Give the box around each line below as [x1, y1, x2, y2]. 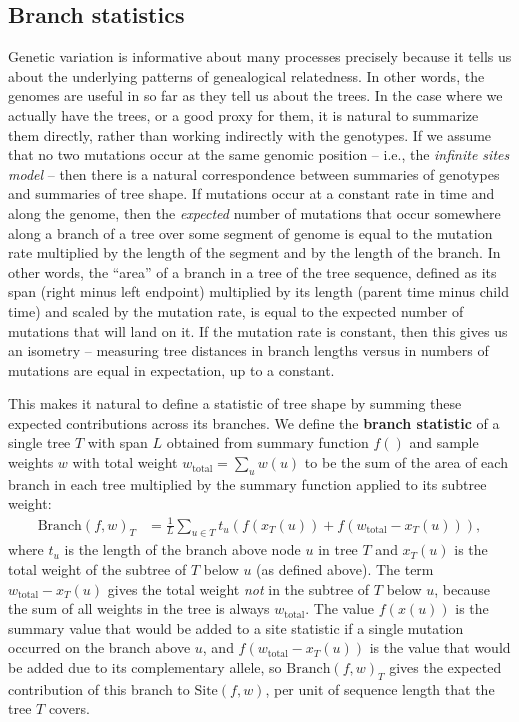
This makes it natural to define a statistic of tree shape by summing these [8, 393, 462, 414]
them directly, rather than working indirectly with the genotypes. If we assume [8, 124, 492, 145]
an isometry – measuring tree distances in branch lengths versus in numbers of [8, 340, 489, 361]
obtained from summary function [166, 432, 369, 453]
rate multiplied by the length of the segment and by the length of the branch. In [8, 242, 501, 263]
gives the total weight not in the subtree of [107, 578, 370, 599]
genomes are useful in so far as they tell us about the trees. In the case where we [8, 85, 503, 106]
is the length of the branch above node [64, 539, 301, 560]
